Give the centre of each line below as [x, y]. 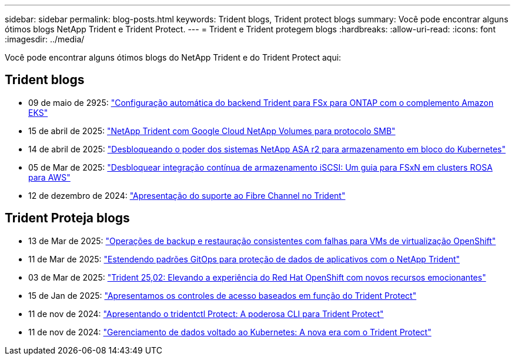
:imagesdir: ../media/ [45, 39]
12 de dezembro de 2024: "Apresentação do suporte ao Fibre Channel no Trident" [187, 195]
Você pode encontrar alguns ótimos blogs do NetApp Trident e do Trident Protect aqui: [173, 57]
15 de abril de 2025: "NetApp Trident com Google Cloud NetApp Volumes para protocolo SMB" [212, 131]
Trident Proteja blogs [67, 218]
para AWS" [49, 177]
